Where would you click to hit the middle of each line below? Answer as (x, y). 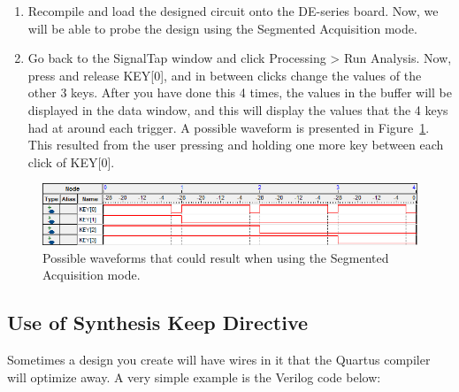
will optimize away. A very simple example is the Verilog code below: (194, 377)
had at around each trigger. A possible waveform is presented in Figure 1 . (229, 127)
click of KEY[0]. (71, 161)
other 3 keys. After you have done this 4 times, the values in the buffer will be (240, 92)
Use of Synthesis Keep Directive (158, 323)
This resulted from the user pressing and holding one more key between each (236, 145)
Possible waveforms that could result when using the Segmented (216, 257)
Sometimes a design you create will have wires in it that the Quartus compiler (219, 360)
